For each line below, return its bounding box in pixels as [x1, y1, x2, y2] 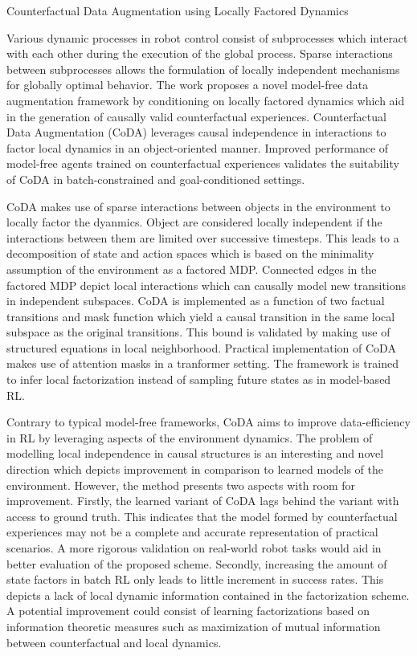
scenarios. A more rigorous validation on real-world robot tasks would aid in [6, 540, 382, 556]
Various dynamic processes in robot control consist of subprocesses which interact [6, 29, 408, 46]
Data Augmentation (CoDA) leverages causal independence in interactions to [6, 124, 386, 141]
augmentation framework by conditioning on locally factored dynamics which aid [6, 92, 405, 108]
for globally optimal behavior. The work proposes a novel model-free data [6, 76, 369, 93]
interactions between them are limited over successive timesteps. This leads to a [6, 229, 399, 246]
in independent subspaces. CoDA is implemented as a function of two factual [6, 292, 385, 309]
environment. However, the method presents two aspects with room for [6, 476, 356, 493]
